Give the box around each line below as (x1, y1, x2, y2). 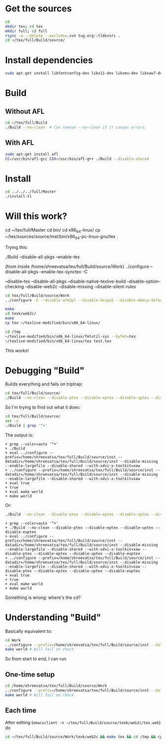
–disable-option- (126, 278, 161, 284)
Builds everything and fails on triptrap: (5, 381, 83, 387)
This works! (5, 347, 29, 353)
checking (5, 283, 24, 290)
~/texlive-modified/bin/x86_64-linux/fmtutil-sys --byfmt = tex (5, 334, 136, 339)
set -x (5, 419, 19, 424)
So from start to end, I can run (5, 656, 67, 662)
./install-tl (5, 194, 32, 199)
